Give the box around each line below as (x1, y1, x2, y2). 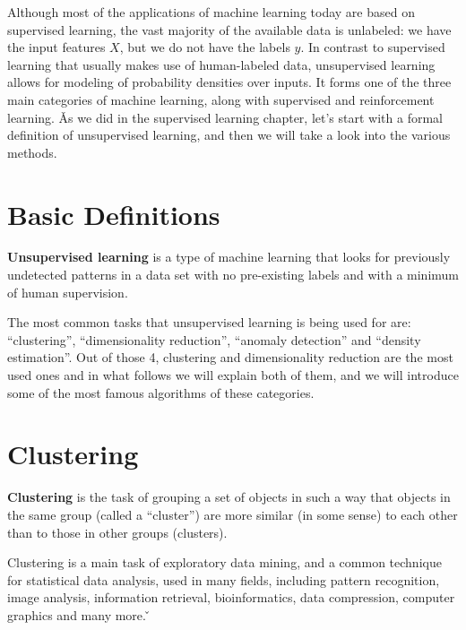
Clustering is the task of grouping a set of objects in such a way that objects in (7, 488, 451, 506)
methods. (7, 142, 57, 161)
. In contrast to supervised (300, 38, 445, 56)
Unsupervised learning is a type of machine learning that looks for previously (7, 247, 451, 266)
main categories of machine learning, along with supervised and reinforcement (7, 90, 435, 108)
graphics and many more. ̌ (7, 605, 151, 624)
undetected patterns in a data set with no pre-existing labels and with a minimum (7, 265, 459, 284)
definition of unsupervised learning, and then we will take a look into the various (7, 125, 451, 144)
